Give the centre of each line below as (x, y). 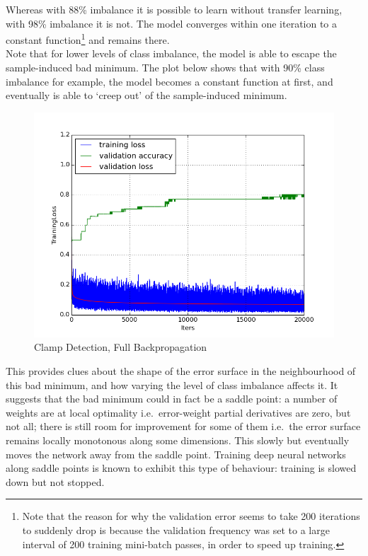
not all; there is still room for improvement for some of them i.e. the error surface (183, 426)
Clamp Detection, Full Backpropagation (121, 347)
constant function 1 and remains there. (88, 39)
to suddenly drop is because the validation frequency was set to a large (176, 529)
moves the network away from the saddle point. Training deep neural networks (176, 454)
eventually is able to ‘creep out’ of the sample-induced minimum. (146, 95)
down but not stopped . (55, 481)
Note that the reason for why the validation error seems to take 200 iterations (191, 516)
